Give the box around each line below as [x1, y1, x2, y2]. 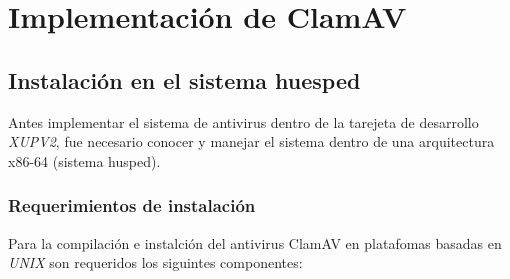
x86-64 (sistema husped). [8, 150, 161, 171]
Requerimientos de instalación [8, 193, 256, 218]
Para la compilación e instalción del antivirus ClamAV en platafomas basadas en [8, 232, 502, 253]
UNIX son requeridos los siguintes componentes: [8, 252, 303, 273]
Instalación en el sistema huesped [8, 64, 361, 95]
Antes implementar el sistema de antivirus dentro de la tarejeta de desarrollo [8, 111, 479, 132]
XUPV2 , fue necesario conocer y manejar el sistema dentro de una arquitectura [8, 131, 495, 152]
